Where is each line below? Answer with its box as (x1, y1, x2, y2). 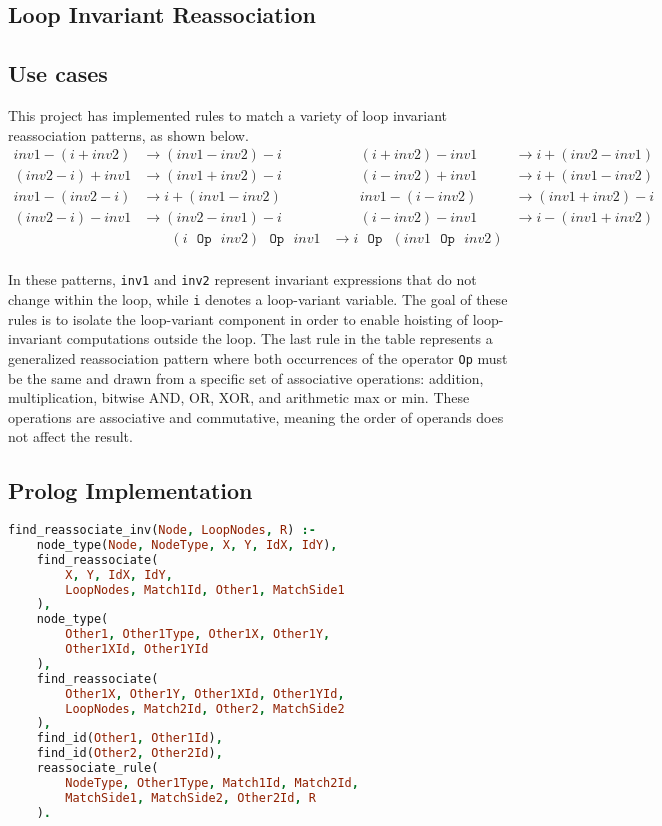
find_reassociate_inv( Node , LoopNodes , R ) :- (8, 523, 316, 538)
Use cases (8, 58, 108, 89)
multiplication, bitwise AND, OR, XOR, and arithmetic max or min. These (8, 387, 470, 408)
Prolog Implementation (8, 475, 253, 506)
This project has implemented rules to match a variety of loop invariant (8, 104, 448, 125)
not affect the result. (8, 426, 133, 447)
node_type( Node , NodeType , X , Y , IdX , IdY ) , (36, 537, 338, 552)
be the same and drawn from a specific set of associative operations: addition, (8, 367, 484, 388)
